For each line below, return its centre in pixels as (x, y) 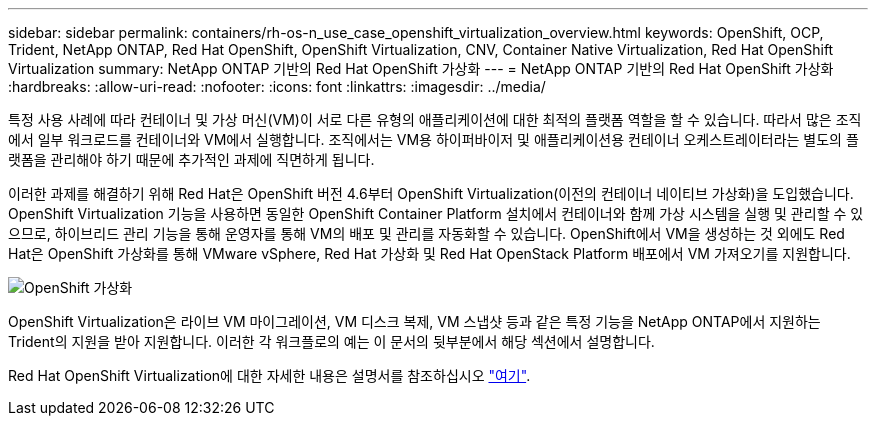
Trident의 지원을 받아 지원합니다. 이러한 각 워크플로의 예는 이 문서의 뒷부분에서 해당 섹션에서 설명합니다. (331, 341)
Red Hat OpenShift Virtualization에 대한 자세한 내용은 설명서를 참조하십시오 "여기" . (269, 375)
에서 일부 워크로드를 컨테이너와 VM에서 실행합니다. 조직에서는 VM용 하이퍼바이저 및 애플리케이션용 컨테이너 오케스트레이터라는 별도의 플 (433, 139)
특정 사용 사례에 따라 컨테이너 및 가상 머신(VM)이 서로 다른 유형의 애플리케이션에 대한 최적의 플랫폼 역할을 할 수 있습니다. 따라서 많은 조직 (435, 119)
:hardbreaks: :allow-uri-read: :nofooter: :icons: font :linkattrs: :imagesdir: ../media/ (277, 86)
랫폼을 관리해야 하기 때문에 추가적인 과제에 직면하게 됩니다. (191, 159)
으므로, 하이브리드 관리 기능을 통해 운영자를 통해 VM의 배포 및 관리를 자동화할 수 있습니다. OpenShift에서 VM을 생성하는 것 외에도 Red (426, 233)
